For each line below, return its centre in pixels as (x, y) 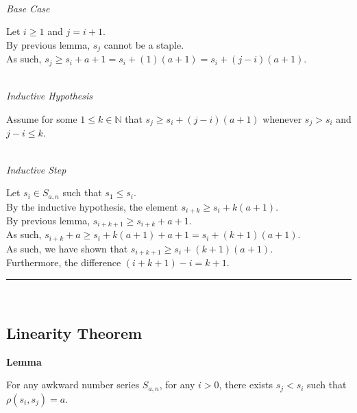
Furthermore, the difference (64, 262)
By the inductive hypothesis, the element (92, 206)
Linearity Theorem (74, 332)
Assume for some (42, 118)
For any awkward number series (73, 385)
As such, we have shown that (67, 248)
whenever (282, 118)
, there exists (246, 385)
